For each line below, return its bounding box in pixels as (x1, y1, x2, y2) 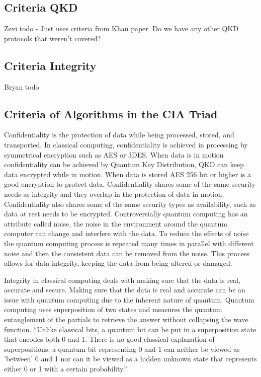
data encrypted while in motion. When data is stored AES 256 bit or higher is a (4, 169, 251, 179)
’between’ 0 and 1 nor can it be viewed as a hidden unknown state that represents (4, 353, 257, 364)
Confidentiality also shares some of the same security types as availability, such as (4, 198, 256, 209)
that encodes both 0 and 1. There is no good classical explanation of (4, 334, 215, 344)
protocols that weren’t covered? (4, 33, 101, 43)
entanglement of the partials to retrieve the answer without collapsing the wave (4, 314, 248, 325)
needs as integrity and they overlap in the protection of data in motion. (4, 188, 224, 199)
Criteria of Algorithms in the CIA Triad (4, 106, 218, 121)
